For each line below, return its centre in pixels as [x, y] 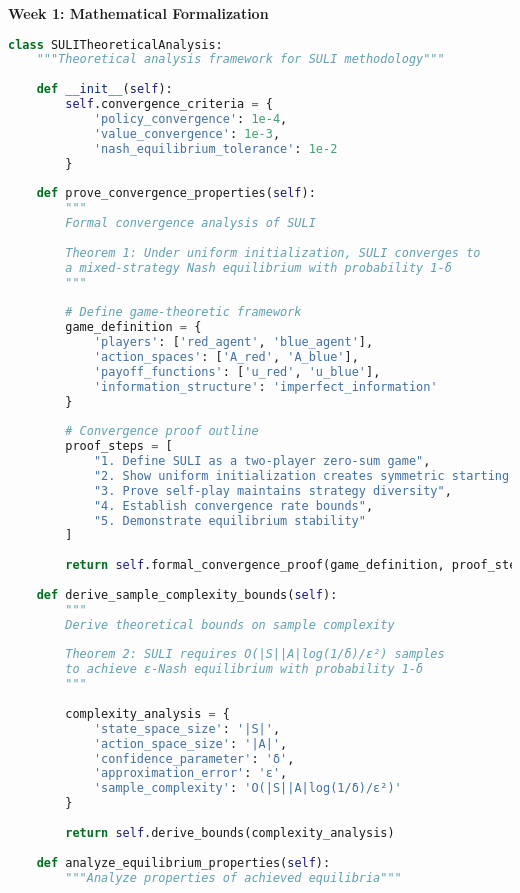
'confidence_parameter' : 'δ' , [194, 758]
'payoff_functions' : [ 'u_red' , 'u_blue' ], [237, 371]
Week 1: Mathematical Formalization [138, 13]
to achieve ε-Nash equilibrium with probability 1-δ [244, 669]
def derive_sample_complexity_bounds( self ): [187, 594]
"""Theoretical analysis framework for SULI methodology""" [240, 59]
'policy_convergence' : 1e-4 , [190, 118]
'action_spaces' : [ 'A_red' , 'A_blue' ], [226, 356]
